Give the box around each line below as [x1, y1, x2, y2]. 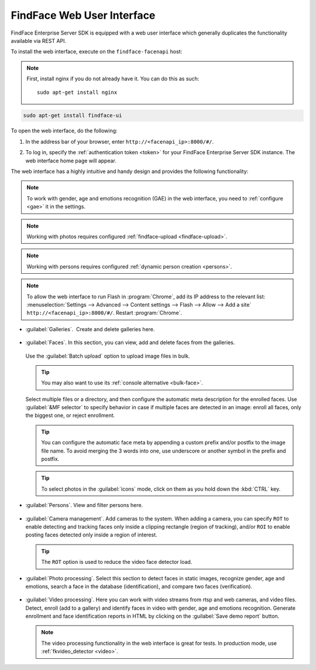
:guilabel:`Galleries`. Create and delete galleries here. [25, 325, 155, 332]
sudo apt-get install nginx [37, 89, 118, 96]
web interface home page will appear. [25, 157, 117, 164]
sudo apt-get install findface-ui [23, 112, 122, 119]
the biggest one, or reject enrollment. [25, 412, 115, 419]
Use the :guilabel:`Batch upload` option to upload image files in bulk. [25, 352, 190, 359]
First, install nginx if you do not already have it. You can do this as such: [26, 75, 200, 82]
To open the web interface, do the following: [11, 127, 118, 134]
